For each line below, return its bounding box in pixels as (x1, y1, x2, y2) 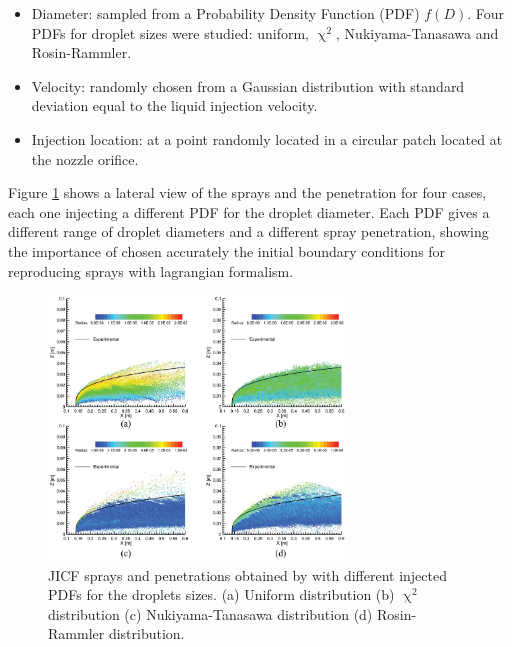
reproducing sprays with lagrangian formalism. (8, 260, 294, 281)
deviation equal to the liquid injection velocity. (31, 95, 318, 116)
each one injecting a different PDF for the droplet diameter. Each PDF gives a (8, 201, 490, 222)
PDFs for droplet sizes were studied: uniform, (31, 22, 309, 43)
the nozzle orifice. (31, 148, 139, 169)
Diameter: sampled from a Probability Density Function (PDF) (31, 3, 420, 23)
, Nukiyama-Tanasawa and (336, 22, 499, 43)
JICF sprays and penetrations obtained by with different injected (48, 564, 447, 585)
